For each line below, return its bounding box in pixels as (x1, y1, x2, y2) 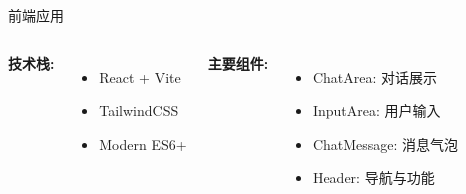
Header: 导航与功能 (312, 167, 435, 188)
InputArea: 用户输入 (312, 100, 441, 121)
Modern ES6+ (99, 133, 187, 154)
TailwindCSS (99, 100, 179, 121)
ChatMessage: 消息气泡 (312, 133, 459, 154)
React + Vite (99, 66, 181, 87)
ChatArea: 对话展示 (312, 66, 438, 87)
